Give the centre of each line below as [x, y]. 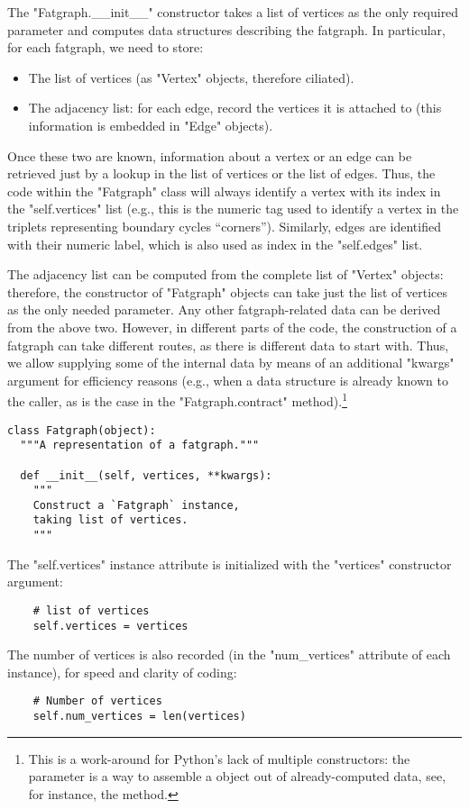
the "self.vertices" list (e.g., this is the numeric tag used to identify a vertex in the [233, 209]
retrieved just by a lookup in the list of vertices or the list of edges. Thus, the [221, 173]
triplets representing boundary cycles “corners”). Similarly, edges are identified [224, 226]
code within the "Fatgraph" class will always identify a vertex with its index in [224, 191]
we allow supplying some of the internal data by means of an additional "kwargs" [231, 363]
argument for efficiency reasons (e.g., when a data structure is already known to [228, 380]
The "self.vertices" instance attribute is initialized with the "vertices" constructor [230, 564]
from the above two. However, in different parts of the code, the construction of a [232, 327]
